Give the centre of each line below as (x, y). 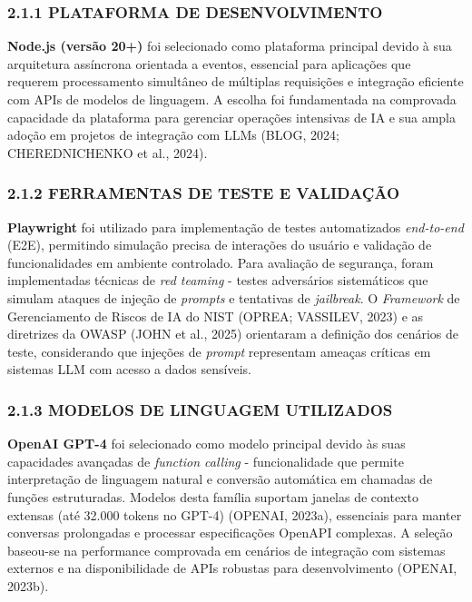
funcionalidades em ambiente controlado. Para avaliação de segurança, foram (221, 262)
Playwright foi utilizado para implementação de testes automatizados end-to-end (236, 227)
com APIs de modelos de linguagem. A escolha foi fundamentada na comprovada (232, 99)
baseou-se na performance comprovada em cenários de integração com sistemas (226, 550)
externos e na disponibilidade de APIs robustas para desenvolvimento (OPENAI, (232, 568)
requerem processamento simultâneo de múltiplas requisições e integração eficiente (236, 81)
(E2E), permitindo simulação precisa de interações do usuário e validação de (220, 245)
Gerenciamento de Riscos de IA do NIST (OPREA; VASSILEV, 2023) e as (216, 316)
